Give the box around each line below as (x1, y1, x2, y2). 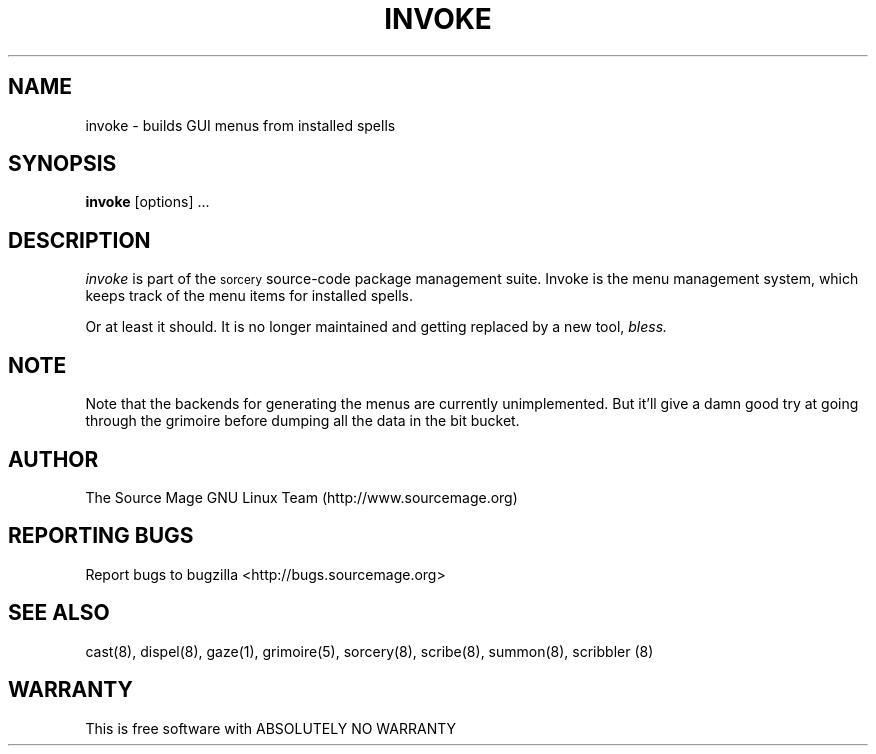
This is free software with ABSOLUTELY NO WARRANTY (85, 719, 457, 737)
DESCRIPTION (8, 227, 151, 253)
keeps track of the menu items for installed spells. (85, 287, 414, 305)
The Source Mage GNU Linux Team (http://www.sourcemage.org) (85, 488, 518, 506)
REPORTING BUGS (8, 523, 194, 549)
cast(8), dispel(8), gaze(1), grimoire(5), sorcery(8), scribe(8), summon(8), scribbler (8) (85, 642, 654, 660)
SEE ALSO (8, 600, 110, 626)
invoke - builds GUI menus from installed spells (85, 116, 396, 134)
